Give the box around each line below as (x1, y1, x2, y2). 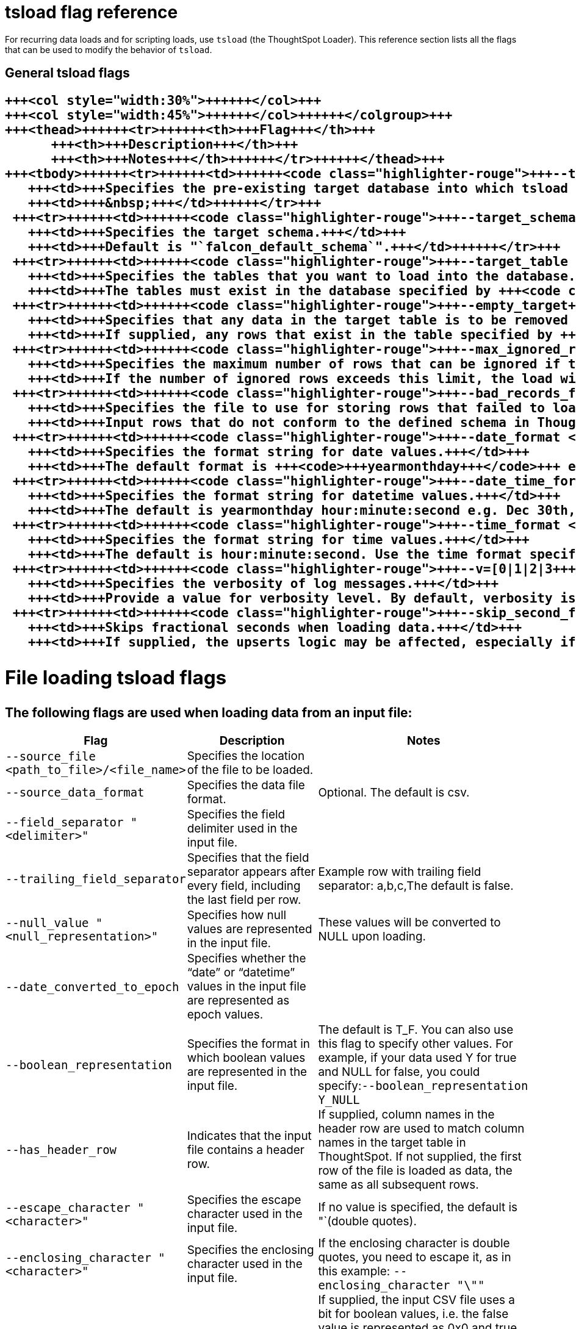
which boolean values (187, 1050, 306, 1065)
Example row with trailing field (318, 865, 481, 879)
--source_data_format (5, 786, 145, 800)
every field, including (187, 879, 301, 894)
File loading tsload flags (5, 665, 227, 690)
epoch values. (187, 1008, 264, 1022)
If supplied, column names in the (318, 1108, 495, 1122)
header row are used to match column (318, 1122, 525, 1136)
